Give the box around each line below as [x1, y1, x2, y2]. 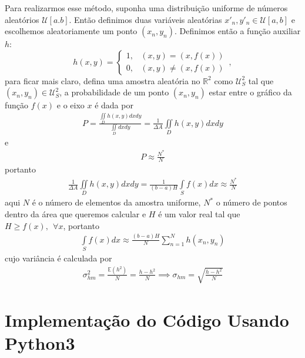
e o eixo [56, 99, 85, 111]
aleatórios [5, 13, 39, 25]
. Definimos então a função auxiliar [174, 25, 301, 37]
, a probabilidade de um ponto [59, 86, 169, 98]
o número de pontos [216, 196, 287, 208]
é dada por [95, 99, 133, 111]
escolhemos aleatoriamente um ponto [5, 25, 138, 37]
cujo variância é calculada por [5, 251, 112, 264]
